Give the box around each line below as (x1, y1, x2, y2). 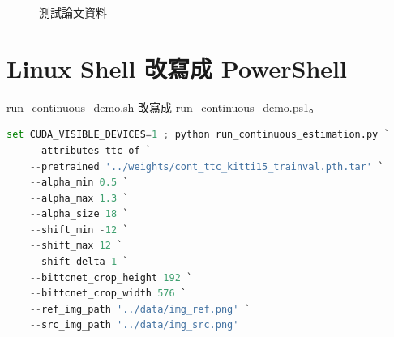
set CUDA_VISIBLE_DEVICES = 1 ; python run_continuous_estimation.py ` (6, 129, 390, 141)
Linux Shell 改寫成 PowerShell (6, 51, 347, 84)
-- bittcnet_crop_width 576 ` (29, 288, 186, 300)
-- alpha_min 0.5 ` (29, 177, 129, 189)
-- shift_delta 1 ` (29, 256, 129, 268)
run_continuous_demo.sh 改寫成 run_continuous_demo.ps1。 (6, 98, 320, 115)
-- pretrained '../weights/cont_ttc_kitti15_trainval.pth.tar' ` (29, 160, 384, 173)
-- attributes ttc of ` (29, 144, 152, 156)
